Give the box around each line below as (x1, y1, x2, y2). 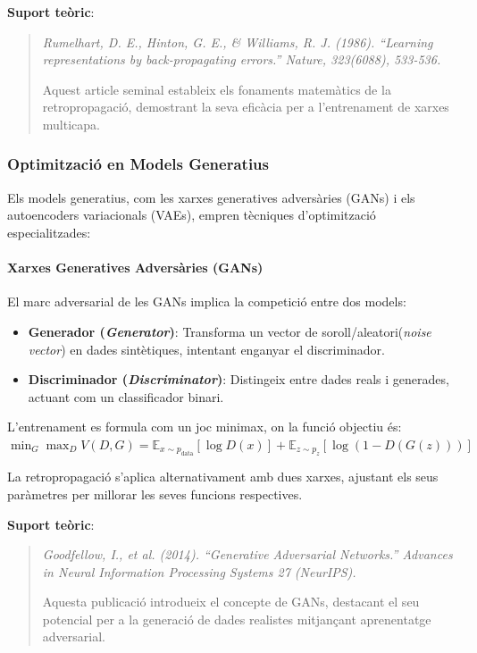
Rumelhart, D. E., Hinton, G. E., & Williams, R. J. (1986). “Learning (42, 32, 433, 51)
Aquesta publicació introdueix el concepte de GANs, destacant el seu (42, 592, 420, 611)
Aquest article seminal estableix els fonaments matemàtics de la (42, 80, 391, 98)
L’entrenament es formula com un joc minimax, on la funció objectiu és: (7, 417, 402, 436)
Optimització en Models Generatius (7, 153, 269, 175)
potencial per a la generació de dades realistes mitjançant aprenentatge (42, 609, 431, 628)
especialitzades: (7, 222, 91, 241)
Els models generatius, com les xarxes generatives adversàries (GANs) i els (7, 188, 415, 206)
